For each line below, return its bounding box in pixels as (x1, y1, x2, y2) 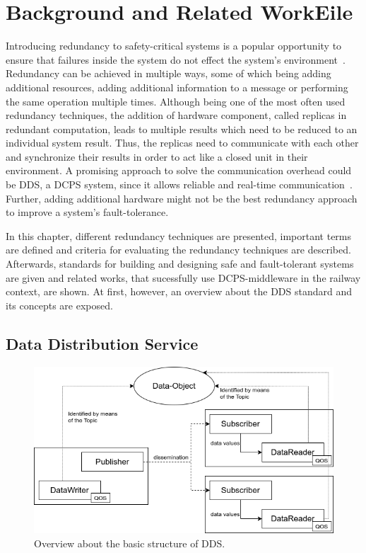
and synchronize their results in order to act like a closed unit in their (6, 149, 308, 164)
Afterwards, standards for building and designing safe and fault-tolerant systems (6, 256, 354, 271)
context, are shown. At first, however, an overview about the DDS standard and (6, 284, 353, 299)
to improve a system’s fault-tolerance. (6, 205, 169, 220)
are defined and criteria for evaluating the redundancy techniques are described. (6, 242, 351, 257)
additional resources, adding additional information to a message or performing (6, 79, 348, 94)
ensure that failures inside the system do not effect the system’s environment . (6, 52, 346, 67)
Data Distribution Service (6, 332, 199, 354)
